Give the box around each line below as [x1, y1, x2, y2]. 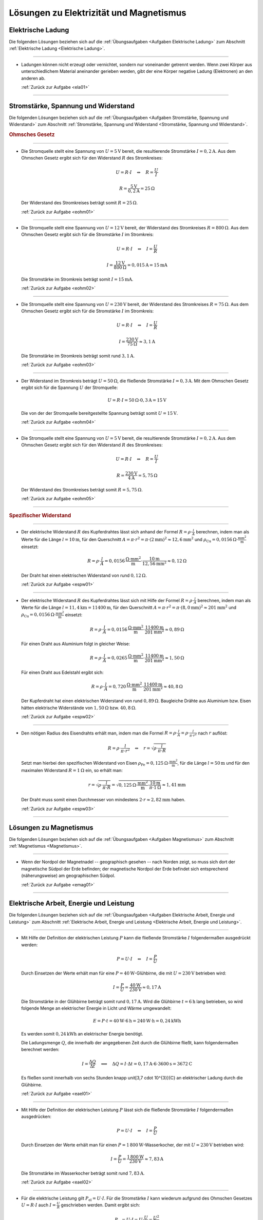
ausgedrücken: [21, 1113, 52, 1119]
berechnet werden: [21, 1047, 59, 1053]
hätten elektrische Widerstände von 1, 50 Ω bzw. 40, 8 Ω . [21, 705, 136, 711]
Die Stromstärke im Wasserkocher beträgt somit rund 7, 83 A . [21, 1170, 145, 1176]
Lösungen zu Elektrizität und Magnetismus [9, 7, 187, 18]
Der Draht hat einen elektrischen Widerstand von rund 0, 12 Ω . [21, 572, 147, 578]
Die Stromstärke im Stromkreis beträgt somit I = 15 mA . [21, 276, 133, 283]
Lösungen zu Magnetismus [9, 823, 94, 832]
